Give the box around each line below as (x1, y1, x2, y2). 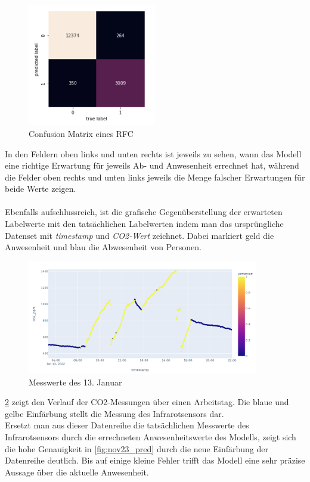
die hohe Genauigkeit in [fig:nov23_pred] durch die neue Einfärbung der (5, 442, 268, 455)
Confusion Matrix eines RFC (29, 127, 134, 139)
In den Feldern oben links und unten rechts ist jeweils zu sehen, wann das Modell (5, 147, 302, 160)
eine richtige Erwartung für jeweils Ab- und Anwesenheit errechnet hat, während (5, 159, 299, 172)
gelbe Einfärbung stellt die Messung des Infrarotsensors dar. (5, 407, 224, 419)
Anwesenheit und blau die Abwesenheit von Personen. (5, 241, 201, 253)
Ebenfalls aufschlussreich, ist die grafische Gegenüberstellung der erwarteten (5, 206, 283, 218)
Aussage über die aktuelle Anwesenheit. (5, 465, 149, 478)
